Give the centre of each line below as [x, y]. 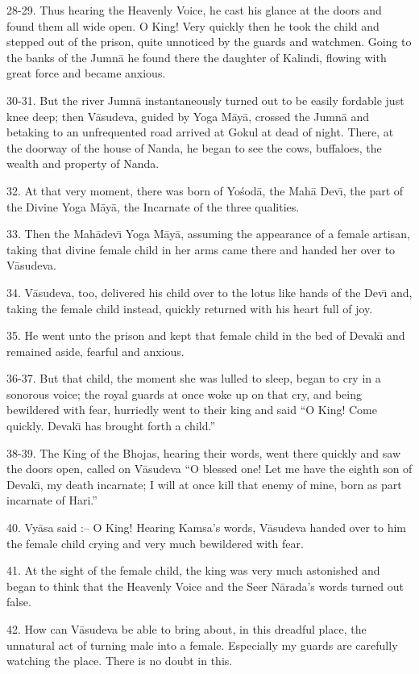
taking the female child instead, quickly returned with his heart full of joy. [190, 308]
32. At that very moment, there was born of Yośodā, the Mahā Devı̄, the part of [205, 190]
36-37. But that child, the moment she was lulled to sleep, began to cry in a [194, 378]
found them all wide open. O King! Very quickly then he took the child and [193, 25]
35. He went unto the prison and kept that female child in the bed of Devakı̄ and [206, 335]
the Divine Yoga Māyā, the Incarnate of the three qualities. [153, 206]
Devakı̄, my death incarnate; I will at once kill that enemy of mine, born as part [204, 484]
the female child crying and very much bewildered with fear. [155, 543]
